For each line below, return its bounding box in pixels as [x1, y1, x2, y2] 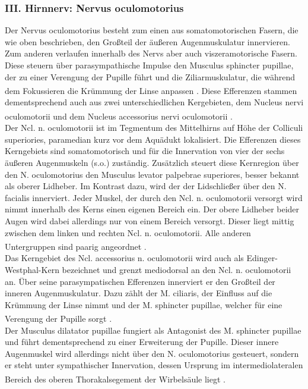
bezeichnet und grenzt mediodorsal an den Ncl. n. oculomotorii [62, 263, 291, 276]
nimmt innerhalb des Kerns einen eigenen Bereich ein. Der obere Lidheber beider [5, 203, 300, 215]
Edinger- [246, 252, 278, 264]
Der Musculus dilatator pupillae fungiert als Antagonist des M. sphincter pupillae [5, 324, 301, 336]
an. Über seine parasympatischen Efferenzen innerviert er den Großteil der [5, 275, 275, 287]
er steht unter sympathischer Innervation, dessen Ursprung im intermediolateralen [5, 359, 303, 371]
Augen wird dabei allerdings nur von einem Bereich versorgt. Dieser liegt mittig [5, 215, 294, 227]
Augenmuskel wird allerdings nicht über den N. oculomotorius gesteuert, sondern [5, 347, 299, 359]
